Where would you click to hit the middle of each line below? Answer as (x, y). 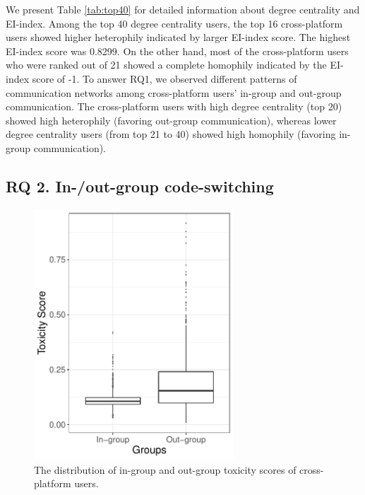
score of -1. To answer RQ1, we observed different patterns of (164, 78)
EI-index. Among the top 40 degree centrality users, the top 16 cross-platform (174, 23)
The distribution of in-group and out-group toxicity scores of (165, 469)
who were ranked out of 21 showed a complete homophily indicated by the (166, 65)
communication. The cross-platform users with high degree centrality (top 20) (174, 106)
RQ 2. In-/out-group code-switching (140, 186)
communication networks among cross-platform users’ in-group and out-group (174, 92)
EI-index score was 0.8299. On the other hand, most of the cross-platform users (177, 51)
